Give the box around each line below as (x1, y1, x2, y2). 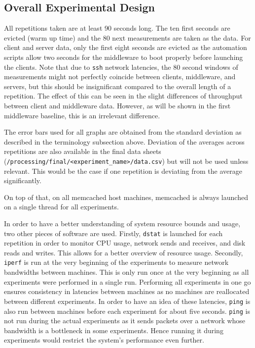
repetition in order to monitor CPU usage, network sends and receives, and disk (4, 238, 246, 248)
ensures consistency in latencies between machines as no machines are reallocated (4, 286, 250, 297)
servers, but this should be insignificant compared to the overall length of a (4, 81, 231, 91)
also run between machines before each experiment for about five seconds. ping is (4, 305, 250, 316)
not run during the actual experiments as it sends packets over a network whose (4, 315, 246, 326)
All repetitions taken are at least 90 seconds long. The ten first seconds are (4, 23, 230, 33)
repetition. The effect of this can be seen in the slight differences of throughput (4, 91, 243, 101)
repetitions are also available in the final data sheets (4, 146, 161, 156)
